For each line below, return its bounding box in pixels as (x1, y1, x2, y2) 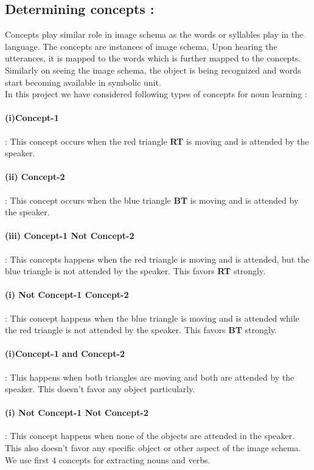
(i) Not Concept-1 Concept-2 (5, 288, 129, 301)
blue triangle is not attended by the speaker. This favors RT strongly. (5, 264, 266, 277)
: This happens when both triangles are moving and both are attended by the (5, 370, 295, 383)
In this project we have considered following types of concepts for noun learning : (5, 88, 307, 100)
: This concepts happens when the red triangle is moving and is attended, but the (5, 252, 310, 265)
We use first (5, 453, 49, 466)
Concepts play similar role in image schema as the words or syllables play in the (5, 28, 304, 41)
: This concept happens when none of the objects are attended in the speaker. (5, 429, 295, 442)
